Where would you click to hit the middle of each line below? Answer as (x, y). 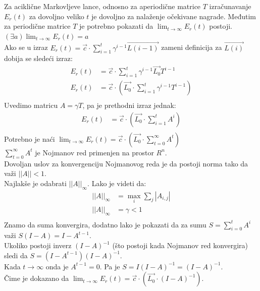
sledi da (16, 255)
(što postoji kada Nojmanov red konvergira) (180, 245)
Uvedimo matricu (31, 105)
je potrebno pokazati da (116, 26)
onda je (57, 266)
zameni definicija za (192, 47)
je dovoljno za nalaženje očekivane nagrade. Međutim (174, 16)
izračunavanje (230, 6)
